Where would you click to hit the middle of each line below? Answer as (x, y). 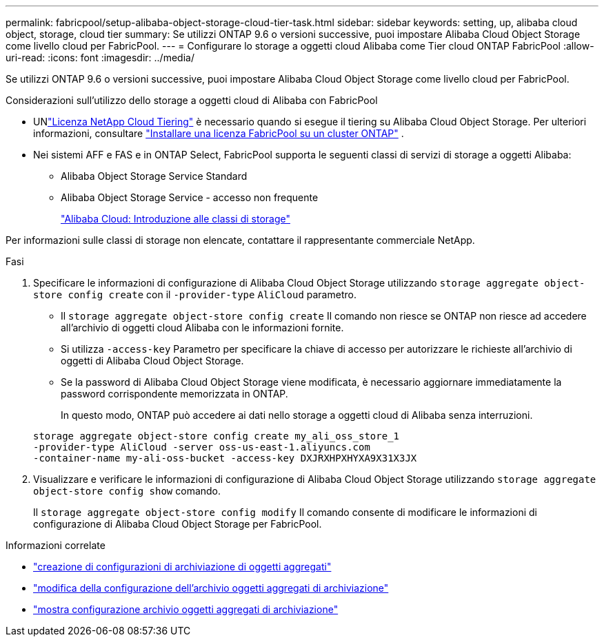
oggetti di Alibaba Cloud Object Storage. (152, 361)
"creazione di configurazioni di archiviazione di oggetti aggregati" (182, 567)
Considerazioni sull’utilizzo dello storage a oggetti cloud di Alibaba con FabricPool (192, 100)
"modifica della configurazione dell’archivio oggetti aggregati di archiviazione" (211, 588)
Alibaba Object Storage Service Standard (154, 176)
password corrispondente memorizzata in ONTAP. (174, 394)
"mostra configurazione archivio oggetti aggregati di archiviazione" (186, 609)
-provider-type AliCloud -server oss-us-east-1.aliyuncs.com (202, 447)
